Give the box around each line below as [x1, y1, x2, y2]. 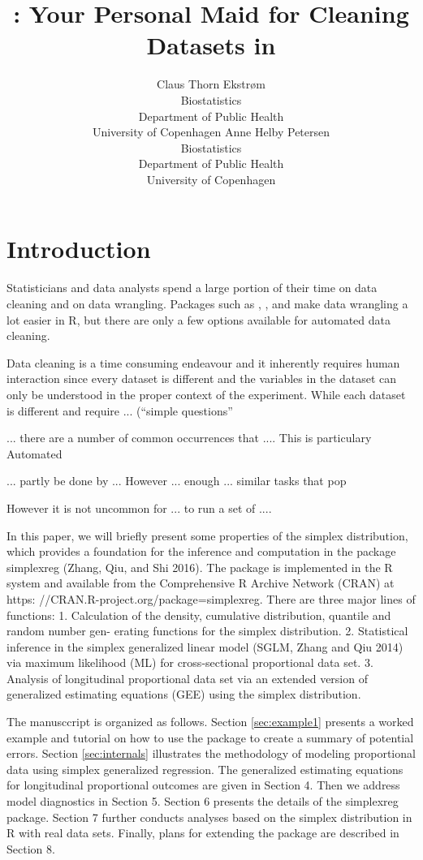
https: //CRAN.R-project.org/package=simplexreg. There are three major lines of [6, 590, 416, 607]
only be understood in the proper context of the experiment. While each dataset [6, 385, 406, 402]
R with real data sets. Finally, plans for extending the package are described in [6, 824, 399, 841]
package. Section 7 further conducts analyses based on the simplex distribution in [6, 808, 412, 825]
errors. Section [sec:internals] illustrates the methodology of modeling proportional [6, 745, 416, 762]
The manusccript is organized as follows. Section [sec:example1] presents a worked [6, 713, 414, 730]
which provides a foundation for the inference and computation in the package [6, 543, 396, 560]
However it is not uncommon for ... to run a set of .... [6, 499, 272, 516]
